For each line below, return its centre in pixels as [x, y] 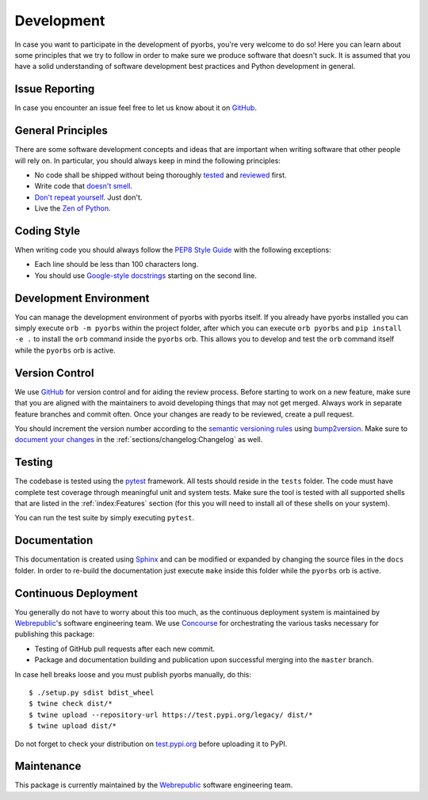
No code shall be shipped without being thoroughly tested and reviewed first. [160, 175]
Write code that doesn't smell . [84, 186]
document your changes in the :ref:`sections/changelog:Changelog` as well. [139, 440]
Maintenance [48, 766]
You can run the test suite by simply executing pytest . [105, 518]
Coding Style [48, 231]
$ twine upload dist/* [73, 726]
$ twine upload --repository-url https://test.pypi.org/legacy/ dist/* [171, 714]
